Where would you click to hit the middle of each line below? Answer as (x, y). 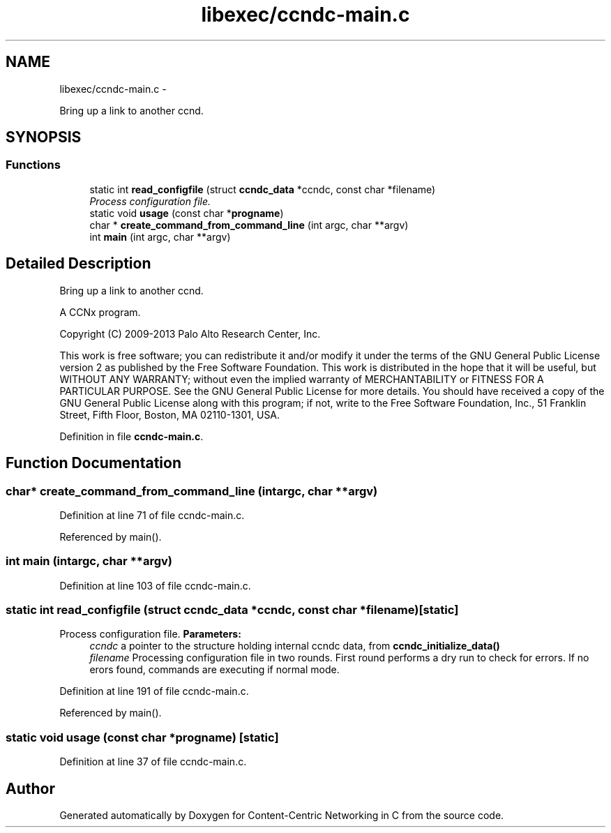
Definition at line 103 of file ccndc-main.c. (155, 585)
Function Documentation (93, 463)
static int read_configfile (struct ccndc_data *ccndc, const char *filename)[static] (232, 610)
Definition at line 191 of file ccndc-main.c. (154, 691)
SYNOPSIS (44, 137)
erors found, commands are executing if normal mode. (214, 670)
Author (30, 788)
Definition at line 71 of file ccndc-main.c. (152, 515)
